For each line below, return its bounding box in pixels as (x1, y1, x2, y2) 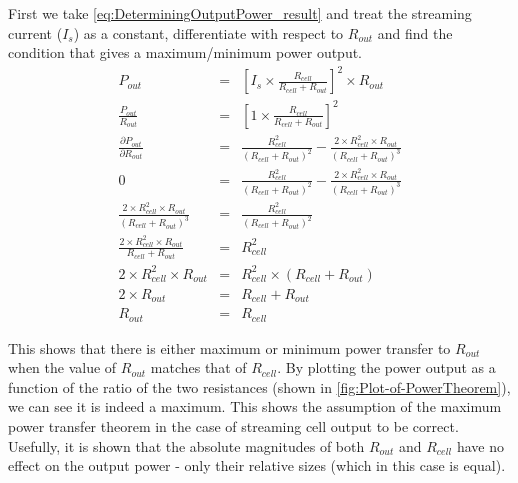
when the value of (8, 357, 117, 378)
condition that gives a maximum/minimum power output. (8, 42, 363, 63)
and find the (377, 22, 453, 43)
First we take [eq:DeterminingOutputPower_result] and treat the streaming (8, 3, 472, 23)
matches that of (150, 357, 247, 378)
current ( (8, 22, 63, 43)
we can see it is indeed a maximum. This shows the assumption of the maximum (8, 396, 502, 417)
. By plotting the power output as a (277, 357, 496, 378)
